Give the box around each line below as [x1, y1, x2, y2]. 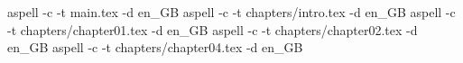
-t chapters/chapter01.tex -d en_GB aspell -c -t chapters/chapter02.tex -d [7, 20, 418, 39]
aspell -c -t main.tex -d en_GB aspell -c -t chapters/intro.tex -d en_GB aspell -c [7, 3, 456, 21]
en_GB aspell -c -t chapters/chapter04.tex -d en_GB [7, 38, 303, 57]
